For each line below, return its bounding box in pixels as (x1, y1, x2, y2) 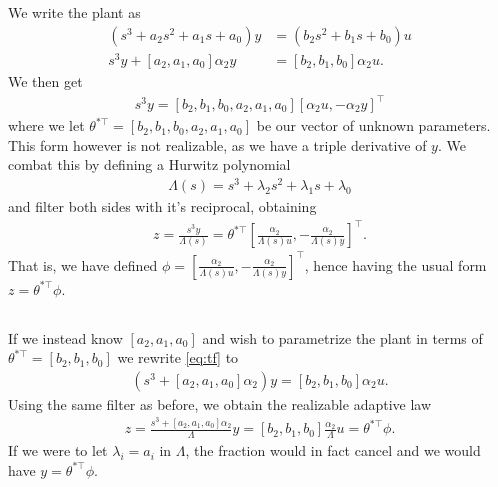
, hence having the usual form (304, 254, 487, 275)
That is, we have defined (8, 254, 158, 275)
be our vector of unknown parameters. (256, 115, 491, 136)
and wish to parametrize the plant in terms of (202, 327, 483, 348)
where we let (8, 115, 85, 136)
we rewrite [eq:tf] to (117, 347, 239, 368)
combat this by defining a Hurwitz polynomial (8, 154, 291, 175)
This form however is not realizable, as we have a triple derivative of (8, 134, 427, 155)
